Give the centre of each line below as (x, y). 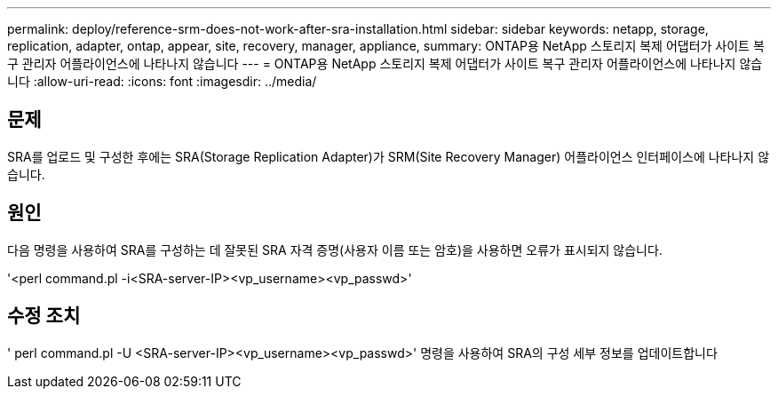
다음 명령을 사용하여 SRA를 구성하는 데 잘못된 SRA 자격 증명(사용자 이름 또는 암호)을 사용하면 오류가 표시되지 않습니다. (335, 249)
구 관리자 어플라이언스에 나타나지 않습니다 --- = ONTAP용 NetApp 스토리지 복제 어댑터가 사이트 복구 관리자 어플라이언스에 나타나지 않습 (385, 63)
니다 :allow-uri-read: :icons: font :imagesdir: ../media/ (162, 81)
